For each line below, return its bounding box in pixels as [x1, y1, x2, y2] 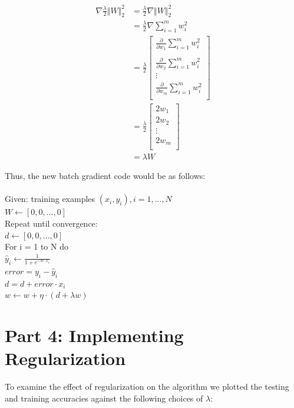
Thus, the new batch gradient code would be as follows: [5, 170, 206, 182]
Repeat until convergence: [5, 217, 98, 229]
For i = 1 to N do [5, 240, 68, 253]
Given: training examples [5, 193, 95, 205]
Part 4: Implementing [5, 323, 184, 347]
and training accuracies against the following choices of [5, 392, 203, 404]
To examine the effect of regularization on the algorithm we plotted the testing [5, 380, 289, 393]
